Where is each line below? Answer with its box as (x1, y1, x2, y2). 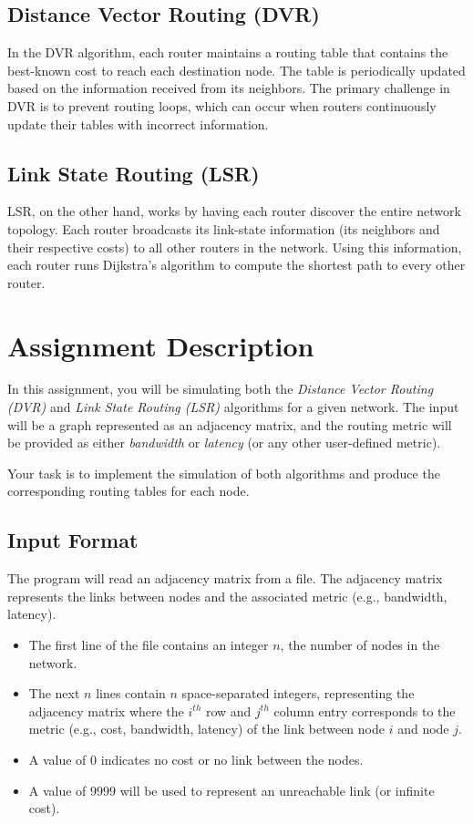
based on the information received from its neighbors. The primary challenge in (7, 78, 450, 98)
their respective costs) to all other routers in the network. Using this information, (7, 237, 462, 256)
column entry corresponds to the (273, 701, 456, 720)
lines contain (96, 684, 166, 703)
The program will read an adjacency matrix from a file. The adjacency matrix (7, 569, 443, 588)
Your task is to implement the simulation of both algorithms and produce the (7, 463, 440, 482)
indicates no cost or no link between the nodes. (100, 749, 364, 768)
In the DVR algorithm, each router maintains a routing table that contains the (7, 43, 448, 62)
